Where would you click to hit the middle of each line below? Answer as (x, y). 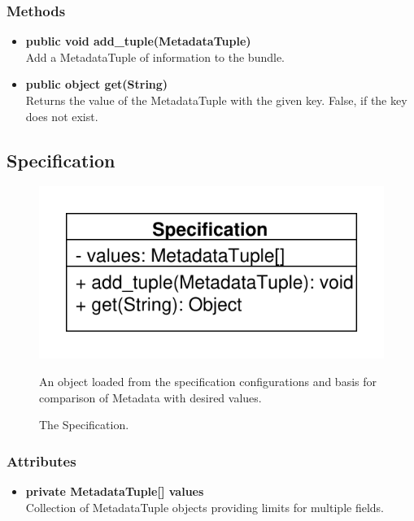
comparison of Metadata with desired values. (150, 397)
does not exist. (62, 116)
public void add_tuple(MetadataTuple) (138, 41)
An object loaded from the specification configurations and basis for (208, 381)
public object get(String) (97, 84)
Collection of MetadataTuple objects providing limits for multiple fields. (205, 507)
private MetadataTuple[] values (115, 491)
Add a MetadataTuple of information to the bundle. (155, 56)
